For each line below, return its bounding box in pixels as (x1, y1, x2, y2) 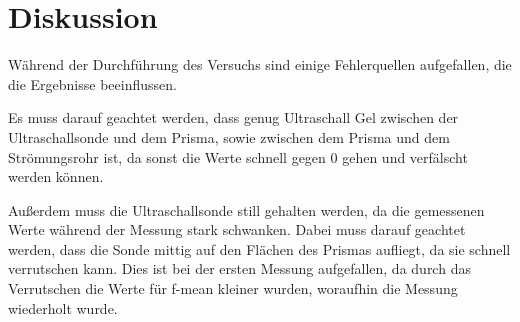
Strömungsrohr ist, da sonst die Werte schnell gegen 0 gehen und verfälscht (8, 146, 468, 167)
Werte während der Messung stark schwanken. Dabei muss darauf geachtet (8, 219, 466, 240)
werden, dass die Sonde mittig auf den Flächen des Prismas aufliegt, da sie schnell (8, 238, 511, 259)
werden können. (8, 166, 104, 187)
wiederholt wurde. (8, 297, 118, 318)
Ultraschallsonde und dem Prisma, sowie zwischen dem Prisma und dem (8, 126, 450, 147)
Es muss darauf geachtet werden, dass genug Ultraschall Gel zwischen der (8, 107, 459, 128)
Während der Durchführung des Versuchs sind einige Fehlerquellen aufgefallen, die (8, 54, 512, 75)
